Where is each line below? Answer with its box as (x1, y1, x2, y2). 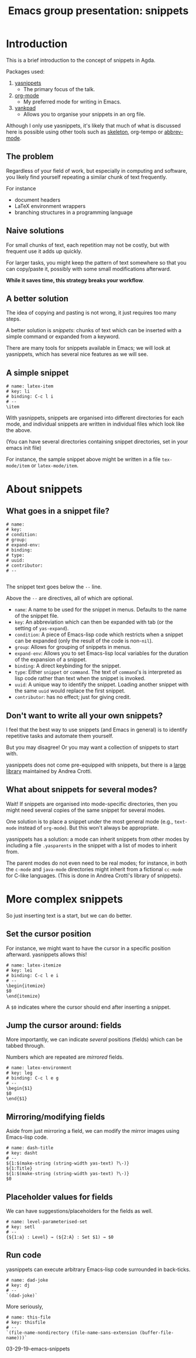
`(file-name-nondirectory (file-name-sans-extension (6, 1330, 137, 1336)
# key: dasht (6, 1150, 38, 1156)
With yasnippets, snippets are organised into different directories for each (6, 414, 184, 422)
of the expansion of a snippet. (14, 656, 87, 663)
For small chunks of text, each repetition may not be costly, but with (6, 241, 170, 248)
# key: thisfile (6, 1319, 46, 1325)
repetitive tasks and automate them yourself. (6, 732, 114, 739)
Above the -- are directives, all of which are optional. (6, 595, 133, 602)
